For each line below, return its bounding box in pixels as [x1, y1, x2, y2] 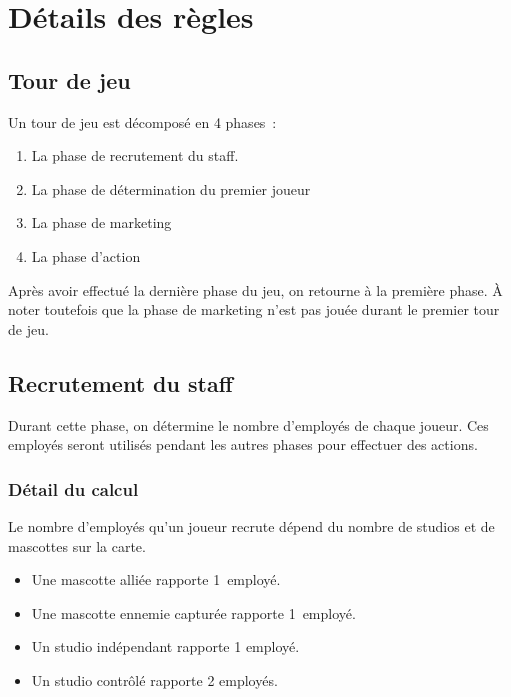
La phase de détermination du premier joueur [31, 178, 311, 199]
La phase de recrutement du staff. [31, 145, 239, 166]
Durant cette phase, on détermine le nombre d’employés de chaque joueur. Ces [8, 414, 489, 435]
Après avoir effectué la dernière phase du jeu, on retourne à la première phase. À [8, 279, 503, 300]
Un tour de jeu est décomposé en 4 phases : [8, 111, 277, 132]
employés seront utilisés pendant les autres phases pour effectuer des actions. [8, 434, 478, 455]
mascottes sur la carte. [8, 535, 146, 556]
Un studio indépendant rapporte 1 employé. [31, 636, 300, 657]
